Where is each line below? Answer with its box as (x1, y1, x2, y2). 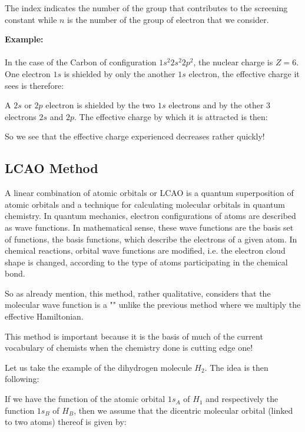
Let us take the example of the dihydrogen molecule (5, 361, 192, 373)
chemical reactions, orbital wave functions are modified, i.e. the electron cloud (5, 244, 286, 257)
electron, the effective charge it (188, 67, 300, 79)
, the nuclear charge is (193, 56, 273, 68)
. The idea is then (204, 361, 268, 373)
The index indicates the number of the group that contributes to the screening (5, 2, 288, 14)
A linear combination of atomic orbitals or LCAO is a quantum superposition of (5, 187, 294, 199)
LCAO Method (5, 159, 98, 177)
